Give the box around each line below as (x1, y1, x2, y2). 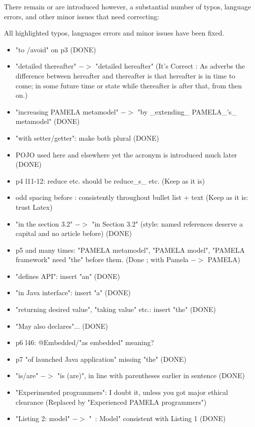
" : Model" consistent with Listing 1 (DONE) (89, 413, 226, 424)
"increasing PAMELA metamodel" (15, 106, 119, 116)
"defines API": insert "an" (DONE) (15, 271, 120, 281)
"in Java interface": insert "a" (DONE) (15, 287, 131, 298)
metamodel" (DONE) (15, 116, 80, 126)
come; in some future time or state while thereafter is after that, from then (15, 80, 242, 90)
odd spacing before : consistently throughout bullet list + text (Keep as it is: (15, 192, 248, 202)
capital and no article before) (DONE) (15, 228, 132, 238)
